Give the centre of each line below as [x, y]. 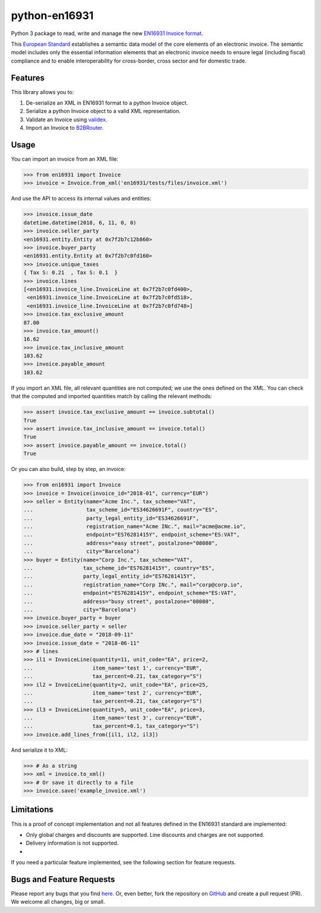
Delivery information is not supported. [72, 843]
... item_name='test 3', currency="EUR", [113, 718]
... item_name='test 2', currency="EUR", [113, 693]
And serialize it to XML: [39, 750]
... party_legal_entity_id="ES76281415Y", [110, 576]
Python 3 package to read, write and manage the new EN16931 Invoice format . [107, 33]
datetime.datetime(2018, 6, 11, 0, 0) [80, 222]
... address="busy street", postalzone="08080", [119, 601]
